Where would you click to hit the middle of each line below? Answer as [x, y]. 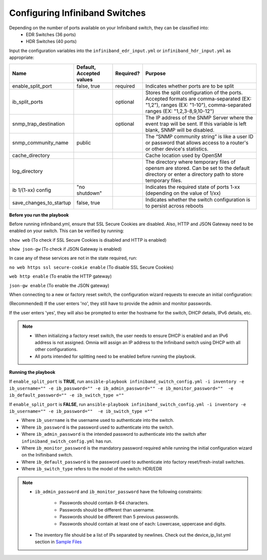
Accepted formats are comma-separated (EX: [198, 99]
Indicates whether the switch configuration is [198, 200]
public [84, 143]
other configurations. [56, 350]
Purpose [156, 73]
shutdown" [89, 193]
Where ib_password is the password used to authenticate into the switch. [98, 427]
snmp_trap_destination [39, 124]
